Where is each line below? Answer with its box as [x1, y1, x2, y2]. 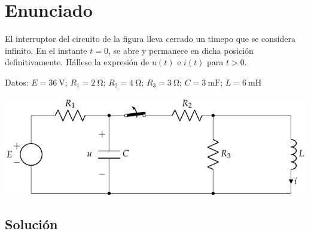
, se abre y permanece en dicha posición [108, 44, 254, 56]
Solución [5, 214, 58, 233]
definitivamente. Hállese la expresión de [5, 56, 150, 68]
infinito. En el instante [5, 44, 87, 56]
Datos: [5, 75, 29, 88]
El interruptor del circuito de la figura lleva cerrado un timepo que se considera [5, 32, 296, 45]
